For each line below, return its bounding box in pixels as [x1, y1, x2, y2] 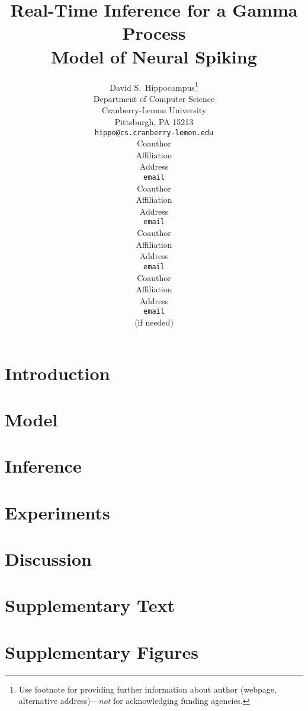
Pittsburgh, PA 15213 [114, 115, 194, 127]
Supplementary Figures [5, 639, 198, 664]
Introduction [5, 361, 110, 385]
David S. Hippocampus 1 [110, 79, 198, 93]
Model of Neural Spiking [51, 44, 257, 68]
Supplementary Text [5, 593, 175, 617]
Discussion [5, 547, 92, 571]
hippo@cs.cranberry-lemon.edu [94, 128, 214, 137]
